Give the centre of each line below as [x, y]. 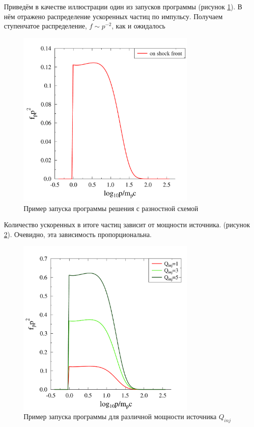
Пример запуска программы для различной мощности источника [120, 416]
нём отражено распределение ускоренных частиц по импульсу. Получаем [113, 16]
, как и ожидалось [139, 26]
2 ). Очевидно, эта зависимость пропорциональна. [78, 234]
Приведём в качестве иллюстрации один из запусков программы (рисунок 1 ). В [123, 6]
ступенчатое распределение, [45, 26]
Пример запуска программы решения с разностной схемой [111, 208]
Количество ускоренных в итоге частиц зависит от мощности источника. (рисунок [127, 225]
